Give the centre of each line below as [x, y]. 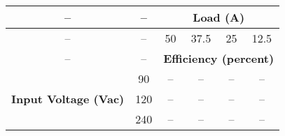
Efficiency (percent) [219, 58]
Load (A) [219, 17]
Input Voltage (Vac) [68, 99]
